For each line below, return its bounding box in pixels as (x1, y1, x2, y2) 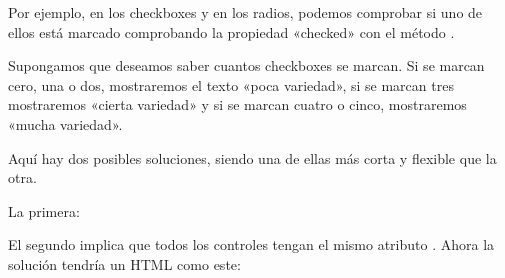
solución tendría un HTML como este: (8, 253, 241, 274)
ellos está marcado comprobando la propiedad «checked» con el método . (8, 21, 455, 42)
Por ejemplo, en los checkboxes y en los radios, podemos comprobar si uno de (8, 2, 483, 22)
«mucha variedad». (8, 113, 123, 134)
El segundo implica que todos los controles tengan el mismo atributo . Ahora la (8, 234, 495, 255)
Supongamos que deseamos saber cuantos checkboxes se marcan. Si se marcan (8, 55, 485, 76)
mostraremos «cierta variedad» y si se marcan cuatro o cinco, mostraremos (8, 94, 467, 115)
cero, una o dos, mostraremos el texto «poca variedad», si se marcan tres (8, 74, 454, 95)
